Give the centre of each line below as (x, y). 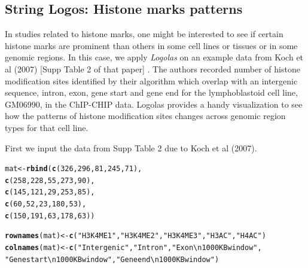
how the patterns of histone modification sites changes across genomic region (145, 116)
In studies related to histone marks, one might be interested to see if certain (144, 34)
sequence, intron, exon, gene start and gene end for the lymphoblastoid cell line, (151, 92)
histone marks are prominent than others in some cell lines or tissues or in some (151, 45)
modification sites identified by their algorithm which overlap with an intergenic (151, 80)
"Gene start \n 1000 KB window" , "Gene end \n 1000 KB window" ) (112, 259)
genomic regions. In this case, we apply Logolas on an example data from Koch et (154, 57)
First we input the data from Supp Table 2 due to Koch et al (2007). (131, 147)
